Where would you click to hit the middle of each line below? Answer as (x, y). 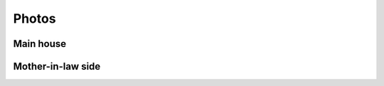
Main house (40, 44)
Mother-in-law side (57, 66)
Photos (34, 18)
